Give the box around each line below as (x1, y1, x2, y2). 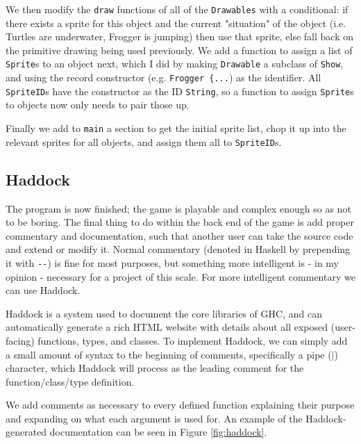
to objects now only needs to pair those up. (6, 97, 190, 112)
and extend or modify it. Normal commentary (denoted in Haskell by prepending (6, 242, 351, 256)
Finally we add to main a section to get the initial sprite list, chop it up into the (6, 121, 346, 135)
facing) (6, 333, 35, 347)
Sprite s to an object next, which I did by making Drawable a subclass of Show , (6, 56, 344, 71)
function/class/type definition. (6, 374, 135, 388)
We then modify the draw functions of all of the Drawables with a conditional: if (6, 2, 349, 16)
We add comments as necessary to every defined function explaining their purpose (6, 397, 355, 412)
